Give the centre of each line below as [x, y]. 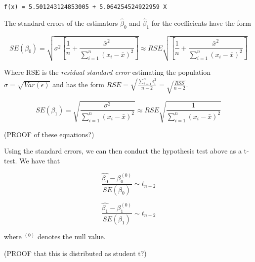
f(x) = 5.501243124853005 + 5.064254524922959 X [85, 7]
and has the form [78, 84]
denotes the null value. [71, 236]
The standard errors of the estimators [61, 23]
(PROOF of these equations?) [49, 134]
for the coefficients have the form [201, 23]
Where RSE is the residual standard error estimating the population [107, 72]
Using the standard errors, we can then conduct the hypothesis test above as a [123, 151]
